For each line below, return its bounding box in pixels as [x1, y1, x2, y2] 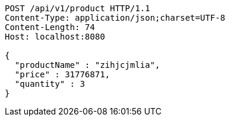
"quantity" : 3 [14, 79, 85, 89]
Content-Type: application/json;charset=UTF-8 [5, 13, 225, 22]
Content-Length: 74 [5, 22, 95, 32]
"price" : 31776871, [14, 70, 111, 79]
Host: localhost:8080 [5, 32, 105, 41]
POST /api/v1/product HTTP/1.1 [5, 4, 150, 13]
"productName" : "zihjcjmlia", [14, 60, 160, 70]
